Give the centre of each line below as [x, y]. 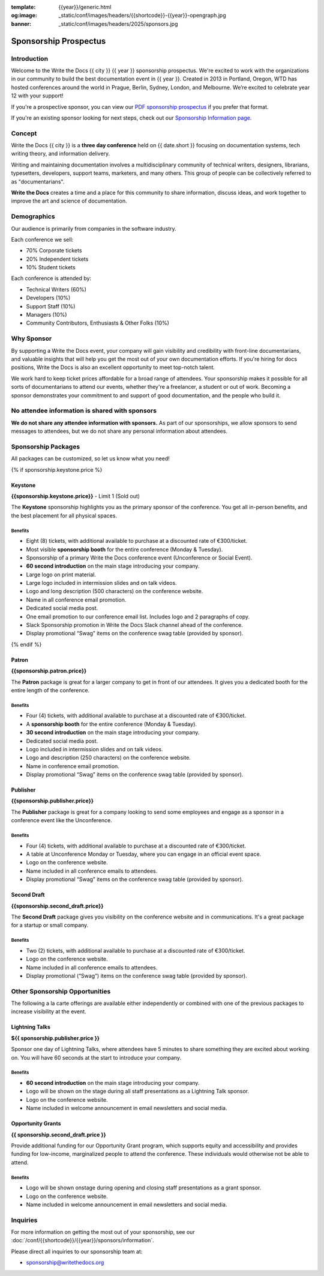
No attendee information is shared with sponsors [84, 411]
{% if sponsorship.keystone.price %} [57, 469]
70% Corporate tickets [54, 251]
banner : [21, 23]
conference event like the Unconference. [61, 820]
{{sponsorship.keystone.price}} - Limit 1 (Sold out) [76, 496]
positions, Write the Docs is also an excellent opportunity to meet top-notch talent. [113, 367]
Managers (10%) [46, 315]
